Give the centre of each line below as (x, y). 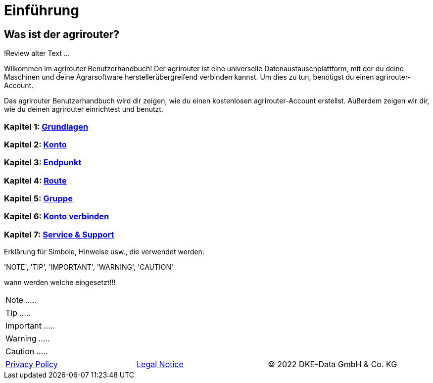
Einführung (42, 10)
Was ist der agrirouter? (62, 34)
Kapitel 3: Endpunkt (43, 163)
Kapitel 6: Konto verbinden (57, 216)
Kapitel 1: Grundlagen (46, 126)
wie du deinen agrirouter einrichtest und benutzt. (84, 109)
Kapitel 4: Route (35, 180)
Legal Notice (160, 364)
